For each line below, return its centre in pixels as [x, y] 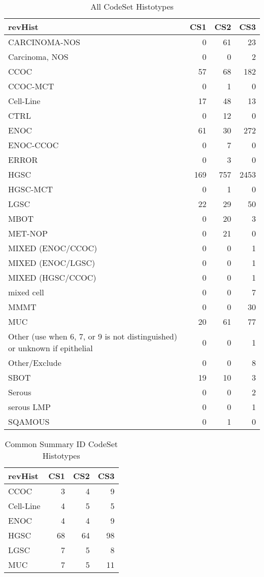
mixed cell [26, 292]
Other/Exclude [35, 363]
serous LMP [29, 407]
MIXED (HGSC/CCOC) [52, 277]
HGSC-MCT [31, 189]
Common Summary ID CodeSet [61, 444]
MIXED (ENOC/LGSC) [52, 263]
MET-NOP [28, 233]
